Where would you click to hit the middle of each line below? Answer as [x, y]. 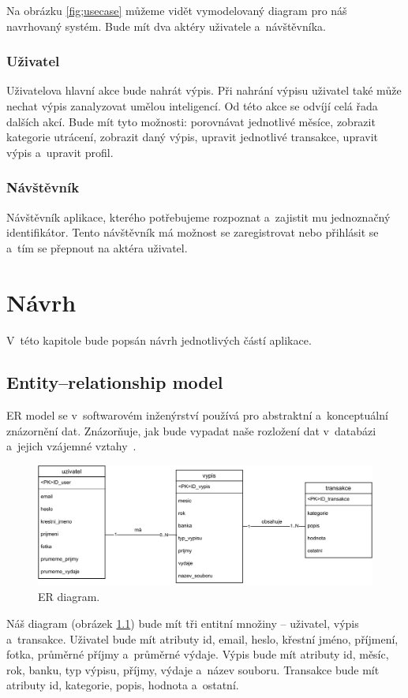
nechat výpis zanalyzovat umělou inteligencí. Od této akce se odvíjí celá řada [192, 106]
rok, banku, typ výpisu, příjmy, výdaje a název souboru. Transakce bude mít [193, 669]
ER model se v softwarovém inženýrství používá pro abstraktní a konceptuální [197, 415]
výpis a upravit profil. [60, 152]
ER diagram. [69, 597]
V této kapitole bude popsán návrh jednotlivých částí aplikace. [159, 340]
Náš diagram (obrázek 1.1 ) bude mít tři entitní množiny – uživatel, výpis [183, 623]
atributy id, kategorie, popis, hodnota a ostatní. [123, 685]
